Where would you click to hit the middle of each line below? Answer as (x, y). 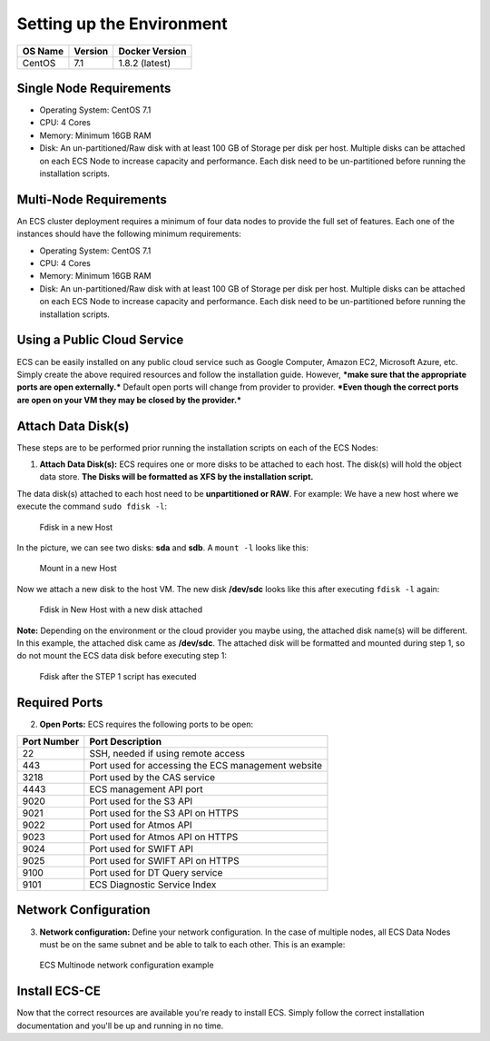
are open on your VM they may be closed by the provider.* (129, 400)
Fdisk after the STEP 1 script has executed (118, 676)
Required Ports (60, 703)
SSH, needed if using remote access (167, 754)
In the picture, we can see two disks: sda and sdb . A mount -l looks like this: (162, 547)
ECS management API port (146, 789)
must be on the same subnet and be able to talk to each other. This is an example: (192, 944)
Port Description (126, 742)
